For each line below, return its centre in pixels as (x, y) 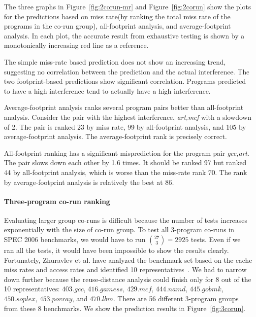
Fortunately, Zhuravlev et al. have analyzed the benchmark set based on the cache (128, 260)
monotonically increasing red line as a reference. (76, 45)
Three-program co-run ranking (57, 201)
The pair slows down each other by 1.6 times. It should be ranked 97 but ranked (125, 162)
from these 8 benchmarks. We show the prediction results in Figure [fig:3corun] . (125, 308)
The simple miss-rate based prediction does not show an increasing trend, (115, 61)
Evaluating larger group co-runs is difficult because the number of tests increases (126, 220)
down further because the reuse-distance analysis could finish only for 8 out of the (128, 279)
